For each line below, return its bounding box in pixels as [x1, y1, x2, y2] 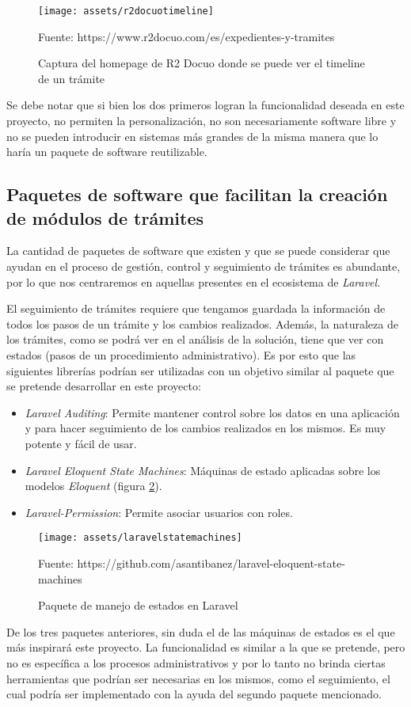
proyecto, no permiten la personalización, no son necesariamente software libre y [6, 112, 397, 129]
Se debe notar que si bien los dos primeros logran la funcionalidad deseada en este [6, 97, 405, 113]
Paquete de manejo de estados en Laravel [38, 597, 238, 614]
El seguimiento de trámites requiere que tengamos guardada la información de [6, 300, 386, 317]
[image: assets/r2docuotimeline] [38, 6, 214, 17]
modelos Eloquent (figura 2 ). [25, 477, 162, 494]
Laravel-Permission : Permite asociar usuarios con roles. [25, 504, 293, 520]
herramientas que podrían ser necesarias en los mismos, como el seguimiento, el [6, 670, 390, 686]
